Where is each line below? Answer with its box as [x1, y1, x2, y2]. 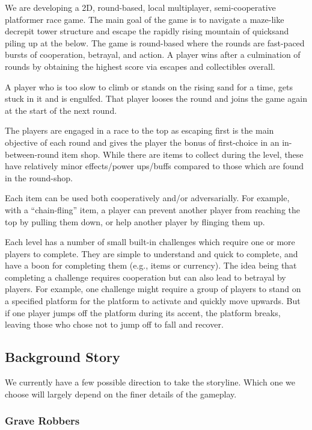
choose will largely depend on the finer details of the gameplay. [5, 387, 237, 400]
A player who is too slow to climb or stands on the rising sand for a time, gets [5, 80, 293, 93]
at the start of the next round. [5, 104, 117, 116]
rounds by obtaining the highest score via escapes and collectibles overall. [5, 60, 275, 72]
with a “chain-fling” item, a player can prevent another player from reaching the [5, 203, 301, 216]
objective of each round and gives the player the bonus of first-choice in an [5, 136, 280, 148]
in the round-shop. [5, 171, 73, 184]
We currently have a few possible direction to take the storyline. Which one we [5, 376, 295, 388]
